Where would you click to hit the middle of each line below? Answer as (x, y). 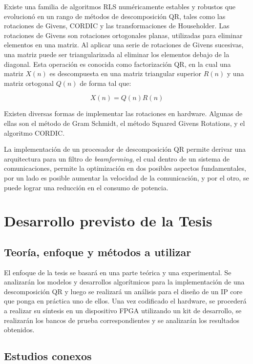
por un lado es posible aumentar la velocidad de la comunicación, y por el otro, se (126, 177)
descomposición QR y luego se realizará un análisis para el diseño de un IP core (123, 291)
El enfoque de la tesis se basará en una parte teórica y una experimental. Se (118, 272)
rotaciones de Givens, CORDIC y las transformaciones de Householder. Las (117, 26)
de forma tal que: (105, 83)
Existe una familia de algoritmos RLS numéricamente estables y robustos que (120, 6)
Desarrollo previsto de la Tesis (108, 221)
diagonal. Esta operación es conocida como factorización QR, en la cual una (117, 64)
